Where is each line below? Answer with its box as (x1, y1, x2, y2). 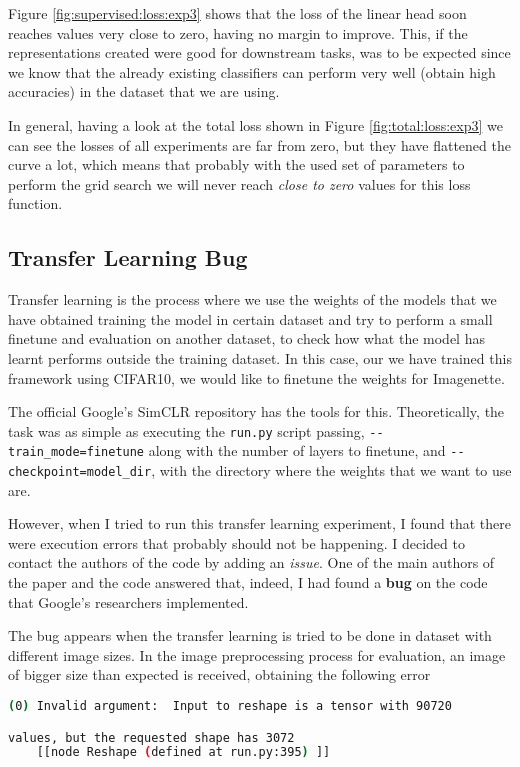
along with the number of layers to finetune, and (148, 440, 446, 461)
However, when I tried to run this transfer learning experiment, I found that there (8, 513, 511, 534)
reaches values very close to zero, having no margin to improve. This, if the (8, 22, 468, 43)
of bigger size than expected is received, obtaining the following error (8, 664, 431, 685)
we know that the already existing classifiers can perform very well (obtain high (8, 61, 496, 82)
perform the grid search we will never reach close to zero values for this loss (8, 173, 471, 194)
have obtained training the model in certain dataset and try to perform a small (8, 308, 493, 329)
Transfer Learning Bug (8, 242, 248, 273)
